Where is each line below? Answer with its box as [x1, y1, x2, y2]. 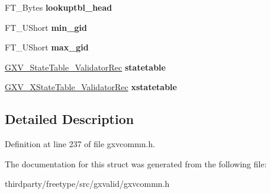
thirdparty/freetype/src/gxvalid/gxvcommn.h [5, 177, 170, 190]
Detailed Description [5, 110, 134, 128]
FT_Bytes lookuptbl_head [5, 1, 112, 13]
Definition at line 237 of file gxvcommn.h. [5, 138, 156, 150]
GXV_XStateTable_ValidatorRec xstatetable [5, 81, 177, 93]
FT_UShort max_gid [5, 41, 89, 53]
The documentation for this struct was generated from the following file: [5, 157, 267, 170]
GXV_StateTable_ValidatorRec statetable [5, 61, 166, 73]
